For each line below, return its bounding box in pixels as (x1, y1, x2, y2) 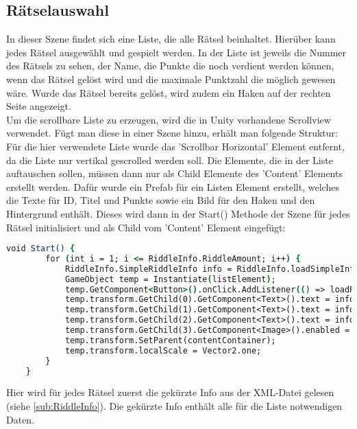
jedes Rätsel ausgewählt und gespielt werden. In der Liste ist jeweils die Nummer (6, 45, 347, 59)
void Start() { (6, 244, 75, 254)
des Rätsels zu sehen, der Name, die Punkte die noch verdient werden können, (6, 58, 334, 73)
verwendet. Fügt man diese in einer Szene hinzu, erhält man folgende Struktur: (6, 126, 338, 140)
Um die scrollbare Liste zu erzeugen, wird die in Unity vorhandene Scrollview (6, 112, 331, 126)
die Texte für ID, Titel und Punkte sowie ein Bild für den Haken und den (6, 193, 315, 207)
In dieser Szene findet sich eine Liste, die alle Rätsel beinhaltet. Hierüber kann (6, 32, 336, 46)
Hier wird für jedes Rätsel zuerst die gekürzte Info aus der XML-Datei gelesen (6, 385, 334, 399)
